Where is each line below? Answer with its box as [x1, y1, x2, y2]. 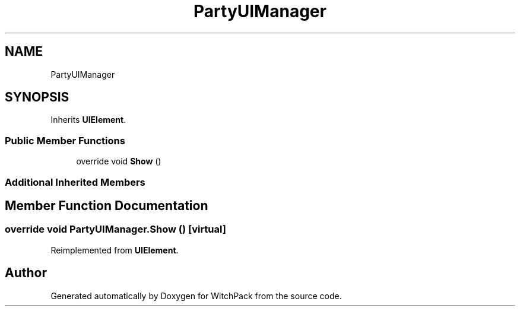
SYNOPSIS [5, 90, 69, 105]
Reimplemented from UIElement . [50, 245, 179, 255]
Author [5, 265, 47, 281]
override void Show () [76, 156, 161, 167]
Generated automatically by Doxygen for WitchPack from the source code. [50, 290, 342, 301]
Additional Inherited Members [5, 176, 145, 188]
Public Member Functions [5, 134, 125, 147]
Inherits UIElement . [50, 115, 126, 125]
